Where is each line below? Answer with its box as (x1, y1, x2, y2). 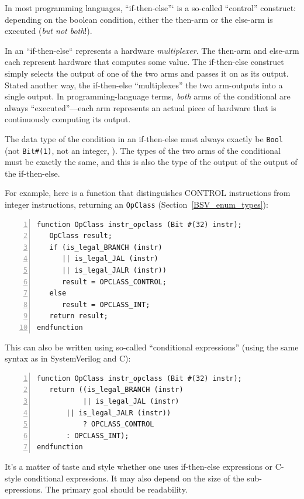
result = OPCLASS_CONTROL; (61, 277, 167, 286)
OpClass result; (49, 232, 112, 240)
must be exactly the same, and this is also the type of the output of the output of (5, 156, 298, 168)
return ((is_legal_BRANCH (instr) (49, 386, 184, 394)
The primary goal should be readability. (45, 483, 188, 495)
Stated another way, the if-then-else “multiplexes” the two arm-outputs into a (5, 78, 283, 91)
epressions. (5, 483, 43, 495)
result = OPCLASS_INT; (61, 300, 150, 309)
